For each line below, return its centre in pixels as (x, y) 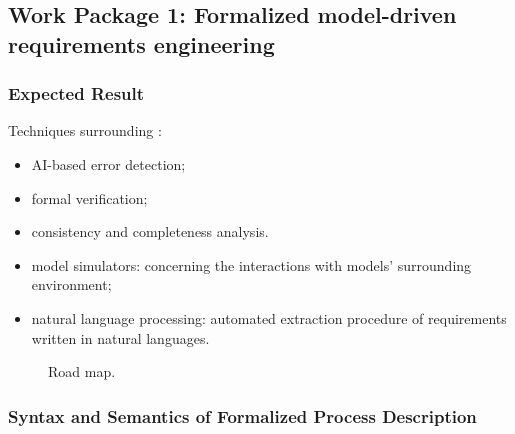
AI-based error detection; (108, 163)
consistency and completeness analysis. (150, 231)
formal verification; (89, 197)
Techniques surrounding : (85, 130)
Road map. (82, 371)
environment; (71, 284)
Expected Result (76, 93)
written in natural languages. (120, 337)
